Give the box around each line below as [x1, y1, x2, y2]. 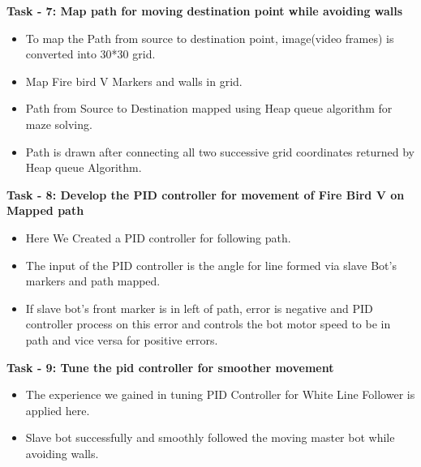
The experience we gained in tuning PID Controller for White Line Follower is [25, 386, 415, 403]
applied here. [25, 401, 90, 418]
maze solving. [25, 115, 92, 132]
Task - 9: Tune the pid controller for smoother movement [6, 358, 334, 375]
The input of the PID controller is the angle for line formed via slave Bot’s [25, 256, 397, 273]
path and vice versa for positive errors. [25, 331, 218, 348]
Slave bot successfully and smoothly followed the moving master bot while [25, 429, 395, 446]
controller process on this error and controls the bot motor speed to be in [25, 315, 391, 332]
